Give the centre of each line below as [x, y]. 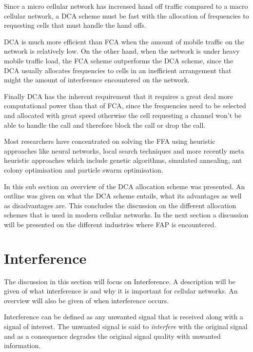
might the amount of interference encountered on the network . [97, 80]
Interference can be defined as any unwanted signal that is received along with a [124, 317]
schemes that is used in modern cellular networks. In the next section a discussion [126, 215]
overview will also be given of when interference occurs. [87, 300]
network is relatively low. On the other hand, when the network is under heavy [122, 51]
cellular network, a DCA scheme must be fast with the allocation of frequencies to [126, 15]
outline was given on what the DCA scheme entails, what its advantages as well [123, 196]
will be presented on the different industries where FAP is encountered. [110, 224]
